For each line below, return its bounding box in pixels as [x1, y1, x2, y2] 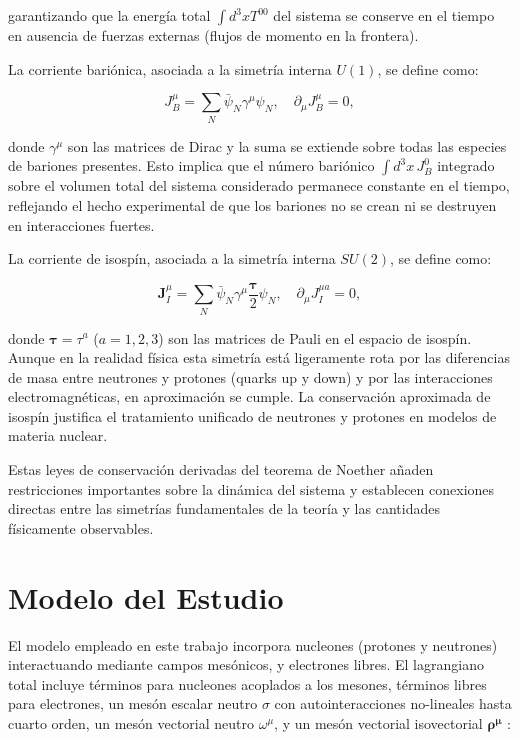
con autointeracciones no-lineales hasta [274, 693, 512, 714]
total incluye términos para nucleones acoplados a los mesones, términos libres [8, 673, 487, 694]
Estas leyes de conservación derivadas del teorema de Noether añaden [8, 459, 434, 480]
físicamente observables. [8, 517, 154, 538]
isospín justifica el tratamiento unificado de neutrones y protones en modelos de [8, 405, 497, 426]
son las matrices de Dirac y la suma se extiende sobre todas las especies [67, 135, 507, 156]
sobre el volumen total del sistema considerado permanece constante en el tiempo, [8, 175, 510, 196]
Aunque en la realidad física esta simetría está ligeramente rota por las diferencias [8, 347, 510, 368]
